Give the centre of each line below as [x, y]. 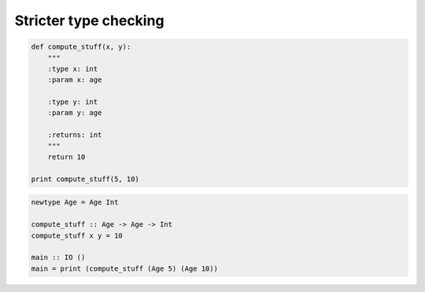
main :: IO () [58, 257]
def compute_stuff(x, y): [81, 47]
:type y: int [73, 102]
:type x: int [73, 68]
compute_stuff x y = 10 [77, 235]
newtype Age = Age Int [75, 202]
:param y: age [75, 113]
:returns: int [75, 135]
